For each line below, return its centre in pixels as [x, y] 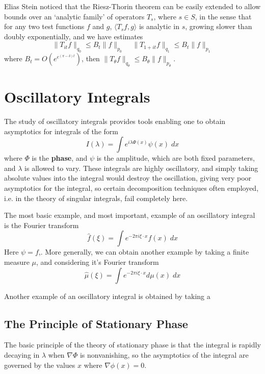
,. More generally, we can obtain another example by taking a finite [144, 252]
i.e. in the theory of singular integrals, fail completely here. [96, 198]
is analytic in [159, 26]
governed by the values [40, 365]
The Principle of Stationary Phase [96, 323]
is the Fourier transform [42, 225]
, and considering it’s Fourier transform [98, 261]
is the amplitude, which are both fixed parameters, [176, 158]
